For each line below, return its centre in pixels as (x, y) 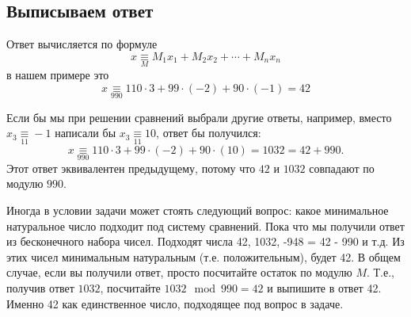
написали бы (86, 133)
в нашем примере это (58, 75)
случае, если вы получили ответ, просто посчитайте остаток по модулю (179, 272)
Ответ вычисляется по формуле (82, 44)
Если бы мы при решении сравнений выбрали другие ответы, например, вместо (199, 117)
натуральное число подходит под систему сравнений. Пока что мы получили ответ (205, 225)
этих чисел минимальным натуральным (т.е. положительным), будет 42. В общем (204, 256)
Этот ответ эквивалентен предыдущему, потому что (131, 168)
